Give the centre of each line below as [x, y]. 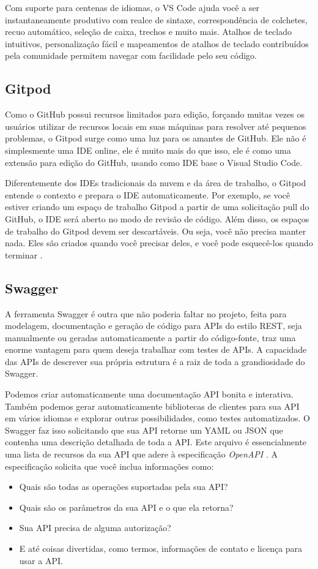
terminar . [24, 254]
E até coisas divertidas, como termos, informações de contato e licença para [161, 548]
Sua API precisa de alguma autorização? [95, 528]
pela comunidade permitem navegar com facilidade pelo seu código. [131, 55]
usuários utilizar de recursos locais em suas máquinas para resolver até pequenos [156, 126]
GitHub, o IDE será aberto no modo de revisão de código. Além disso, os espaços [157, 218]
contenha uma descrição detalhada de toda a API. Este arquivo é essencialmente [156, 442]
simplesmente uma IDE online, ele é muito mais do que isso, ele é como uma [148, 150]
